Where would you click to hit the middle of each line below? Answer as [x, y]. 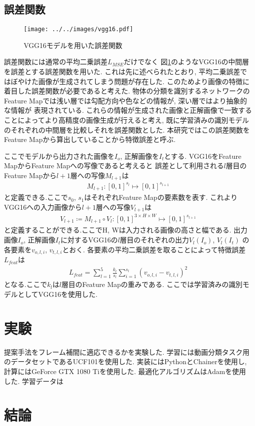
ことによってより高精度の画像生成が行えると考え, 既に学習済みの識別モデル [127, 120]
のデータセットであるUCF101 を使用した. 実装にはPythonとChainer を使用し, [126, 361]
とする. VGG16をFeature [203, 156]
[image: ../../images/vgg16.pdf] [78, 29]
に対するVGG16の [89, 240]
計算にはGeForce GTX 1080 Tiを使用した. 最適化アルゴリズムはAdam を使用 [125, 371]
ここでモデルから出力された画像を [59, 156]
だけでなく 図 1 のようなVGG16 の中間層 [186, 62]
